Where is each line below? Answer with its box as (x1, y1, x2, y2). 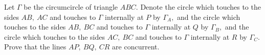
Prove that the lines (4, 41, 67, 52)
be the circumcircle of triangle (24, 2, 118, 12)
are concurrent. (112, 41, 160, 52)
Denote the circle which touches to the (140, 2, 261, 12)
